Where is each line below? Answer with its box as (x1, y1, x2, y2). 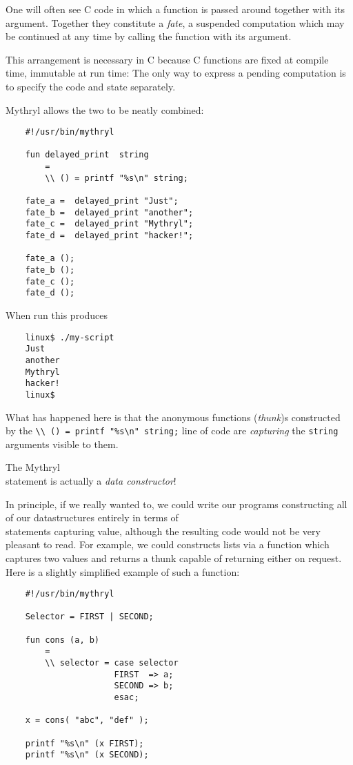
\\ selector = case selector (45, 658, 179, 668)
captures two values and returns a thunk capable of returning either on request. (6, 550, 342, 565)
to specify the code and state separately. (6, 79, 176, 93)
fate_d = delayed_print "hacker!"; (25, 231, 194, 241)
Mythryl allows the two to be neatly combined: (6, 102, 204, 117)
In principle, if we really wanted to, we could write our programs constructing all (6, 496, 347, 511)
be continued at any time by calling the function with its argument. (6, 29, 292, 43)
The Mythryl (6, 460, 61, 474)
